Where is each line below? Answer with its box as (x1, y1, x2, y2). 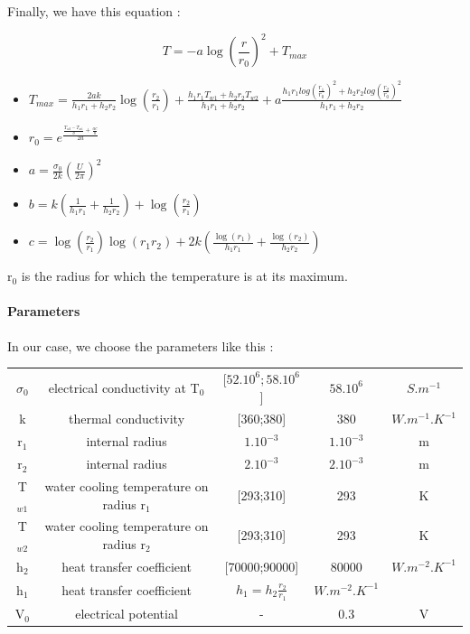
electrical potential (75, 604, 178, 623)
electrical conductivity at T (48, 378, 200, 396)
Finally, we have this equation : (7, 2, 181, 20)
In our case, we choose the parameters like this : (7, 336, 274, 355)
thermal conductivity (69, 409, 185, 428)
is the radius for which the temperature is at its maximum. (21, 266, 348, 285)
